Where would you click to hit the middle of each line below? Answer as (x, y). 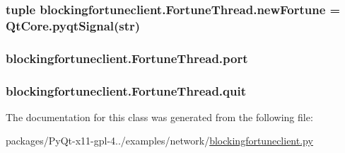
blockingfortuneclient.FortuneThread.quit (126, 90)
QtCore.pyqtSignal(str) (73, 25)
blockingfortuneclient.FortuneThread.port (127, 58)
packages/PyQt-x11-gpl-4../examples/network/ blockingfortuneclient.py (159, 141)
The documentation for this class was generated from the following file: (159, 117)
